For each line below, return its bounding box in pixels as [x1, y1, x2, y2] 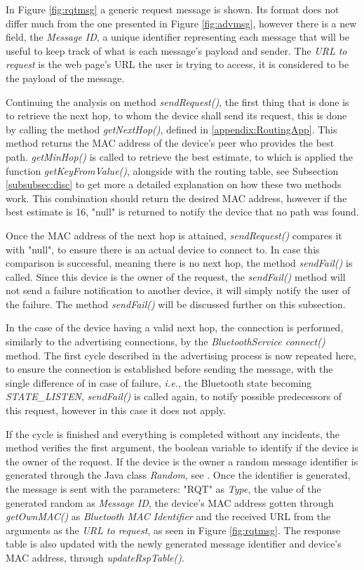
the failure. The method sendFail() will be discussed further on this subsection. [6, 296, 346, 311]
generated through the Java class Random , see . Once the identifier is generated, [6, 468, 351, 482]
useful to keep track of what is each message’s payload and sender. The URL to [6, 43, 347, 58]
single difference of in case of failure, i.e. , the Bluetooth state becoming [6, 375, 312, 390]
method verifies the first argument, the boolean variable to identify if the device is [6, 440, 358, 455]
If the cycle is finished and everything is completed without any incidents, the [6, 426, 339, 441]
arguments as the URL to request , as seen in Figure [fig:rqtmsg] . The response [6, 522, 341, 537]
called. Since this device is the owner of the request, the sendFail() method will [6, 269, 346, 284]
